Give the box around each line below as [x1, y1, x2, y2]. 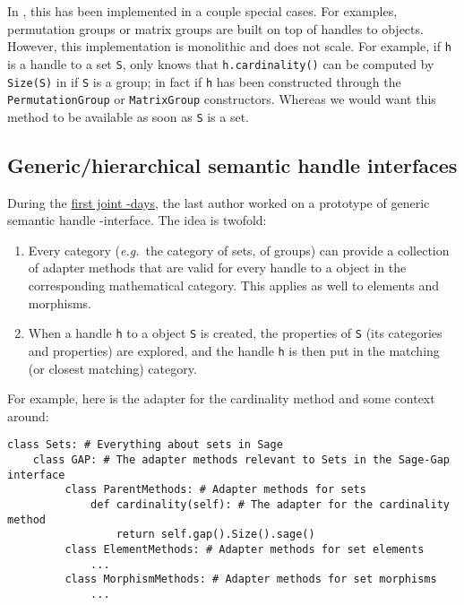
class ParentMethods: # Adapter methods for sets [64, 483, 366, 497]
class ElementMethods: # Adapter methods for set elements [64, 542, 425, 556]
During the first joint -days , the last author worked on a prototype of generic [7, 193, 430, 212]
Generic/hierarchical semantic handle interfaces [7, 151, 458, 178]
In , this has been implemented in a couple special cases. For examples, [7, 2, 398, 20]
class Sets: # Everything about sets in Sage [7, 438, 283, 452]
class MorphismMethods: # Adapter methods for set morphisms [64, 573, 437, 586]
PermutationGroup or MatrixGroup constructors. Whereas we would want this [7, 90, 436, 108]
